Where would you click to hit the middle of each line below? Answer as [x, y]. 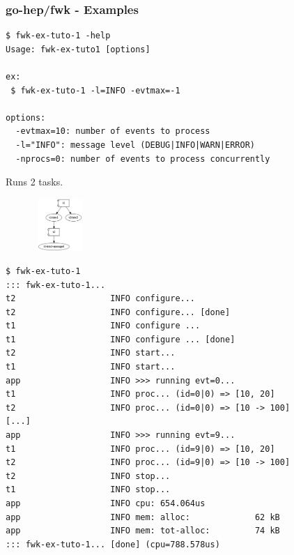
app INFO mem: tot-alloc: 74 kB [143, 531]
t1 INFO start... [91, 367]
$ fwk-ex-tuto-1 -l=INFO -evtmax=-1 [95, 90]
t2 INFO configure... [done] [118, 312]
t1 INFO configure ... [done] [121, 339]
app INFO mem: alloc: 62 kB [143, 517]
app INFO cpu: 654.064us [106, 504]
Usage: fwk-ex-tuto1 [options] [78, 49]
